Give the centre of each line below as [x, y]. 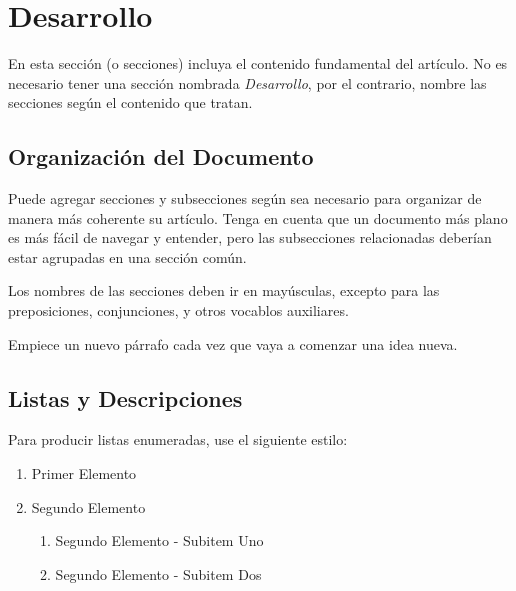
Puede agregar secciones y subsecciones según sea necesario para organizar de [245, 198]
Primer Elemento [84, 473]
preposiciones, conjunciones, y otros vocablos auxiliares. [178, 310]
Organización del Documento [161, 156]
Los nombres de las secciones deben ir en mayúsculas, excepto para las [224, 290]
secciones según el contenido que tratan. [130, 102]
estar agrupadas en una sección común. [127, 256]
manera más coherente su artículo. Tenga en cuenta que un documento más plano [258, 217]
